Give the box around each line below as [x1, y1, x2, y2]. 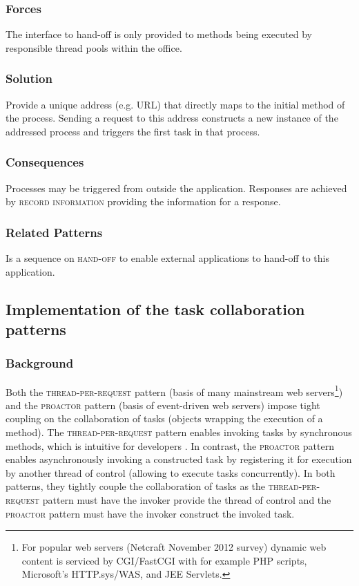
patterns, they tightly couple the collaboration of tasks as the [6, 479, 266, 493]
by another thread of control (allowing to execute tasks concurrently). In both [6, 465, 336, 480]
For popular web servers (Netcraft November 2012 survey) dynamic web [21, 540, 327, 554]
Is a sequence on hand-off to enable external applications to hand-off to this [6, 251, 329, 265]
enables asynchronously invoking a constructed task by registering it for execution [6, 452, 352, 466]
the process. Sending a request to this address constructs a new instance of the [6, 111, 338, 125]
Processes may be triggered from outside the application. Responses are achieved [6, 180, 347, 195]
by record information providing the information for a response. [6, 194, 281, 209]
